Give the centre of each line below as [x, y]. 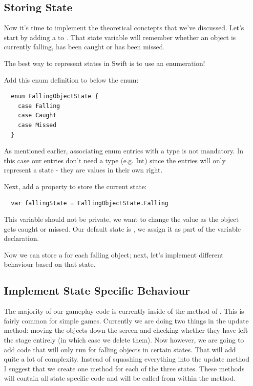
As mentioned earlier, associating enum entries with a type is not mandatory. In [124, 151]
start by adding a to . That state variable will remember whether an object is [120, 37]
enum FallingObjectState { [55, 96]
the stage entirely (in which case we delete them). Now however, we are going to [124, 340]
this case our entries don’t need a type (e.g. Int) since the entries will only [115, 160]
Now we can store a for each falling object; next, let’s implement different [114, 254]
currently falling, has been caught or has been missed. [84, 47]
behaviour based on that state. [50, 264]
